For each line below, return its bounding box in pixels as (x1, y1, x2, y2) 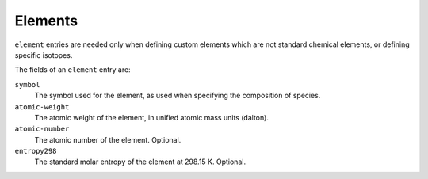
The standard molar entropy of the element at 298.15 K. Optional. (34, 157, 246, 166)
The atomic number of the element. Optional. (34, 135, 182, 144)
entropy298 (14, 147, 57, 156)
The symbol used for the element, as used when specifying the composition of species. (34, 91, 321, 101)
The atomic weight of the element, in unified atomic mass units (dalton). (34, 112, 269, 122)
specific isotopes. (14, 50, 73, 59)
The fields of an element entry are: (14, 65, 131, 74)
